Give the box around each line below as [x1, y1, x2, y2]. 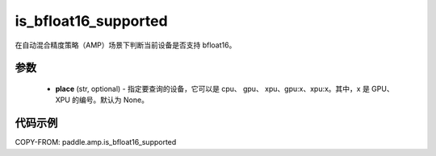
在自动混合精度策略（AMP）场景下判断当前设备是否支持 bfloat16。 [15, 40, 237, 50]
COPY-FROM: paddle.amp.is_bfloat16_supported [15, 138, 177, 147]
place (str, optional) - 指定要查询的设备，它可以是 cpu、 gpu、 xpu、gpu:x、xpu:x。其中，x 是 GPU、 [55, 84, 395, 93]
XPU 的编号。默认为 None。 [55, 95, 149, 105]
